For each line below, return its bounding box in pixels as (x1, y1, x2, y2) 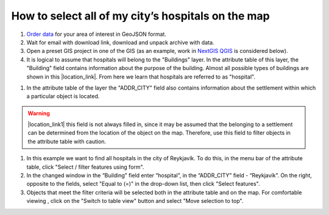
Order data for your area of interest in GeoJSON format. (26, 30, 167, 38)
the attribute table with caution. (27, 138, 107, 145)
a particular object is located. (26, 93, 100, 100)
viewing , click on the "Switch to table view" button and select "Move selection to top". (26, 197, 244, 205)
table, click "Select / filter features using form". (26, 163, 144, 171)
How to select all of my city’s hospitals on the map (11, 9, 271, 23)
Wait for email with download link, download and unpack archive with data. (26, 38, 214, 46)
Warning (27, 110, 50, 117)
